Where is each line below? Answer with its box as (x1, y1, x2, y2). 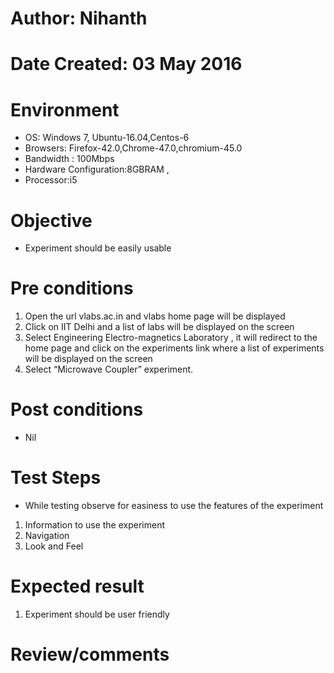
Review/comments (10, 643, 170, 666)
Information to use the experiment (24, 519, 165, 531)
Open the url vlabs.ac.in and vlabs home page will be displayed (24, 310, 286, 322)
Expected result (10, 575, 145, 598)
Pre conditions (10, 277, 134, 300)
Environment (10, 98, 120, 121)
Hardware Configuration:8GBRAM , (24, 163, 170, 176)
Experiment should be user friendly (24, 608, 170, 620)
